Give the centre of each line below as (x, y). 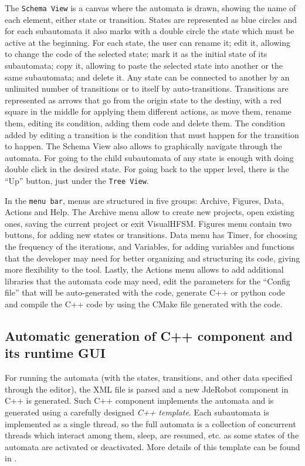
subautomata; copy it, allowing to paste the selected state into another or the (144, 66)
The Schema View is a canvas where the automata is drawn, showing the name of (150, 8)
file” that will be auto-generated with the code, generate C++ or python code (145, 292)
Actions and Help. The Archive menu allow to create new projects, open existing (150, 212)
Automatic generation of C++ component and (149, 336)
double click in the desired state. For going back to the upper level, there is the (147, 169)
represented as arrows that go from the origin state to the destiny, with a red (143, 100)
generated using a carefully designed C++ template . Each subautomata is (137, 412)
